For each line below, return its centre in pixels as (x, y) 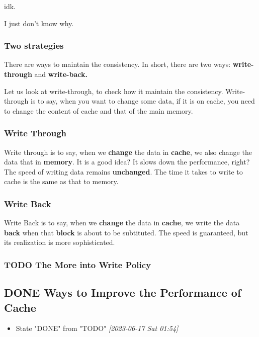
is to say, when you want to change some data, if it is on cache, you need (143, 101)
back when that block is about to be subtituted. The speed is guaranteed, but (126, 232)
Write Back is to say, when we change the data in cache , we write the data (122, 223)
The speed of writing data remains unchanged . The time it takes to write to (123, 171)
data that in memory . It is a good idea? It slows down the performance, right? (127, 162)
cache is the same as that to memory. (61, 181)
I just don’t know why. (39, 23)
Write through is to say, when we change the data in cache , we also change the (128, 152)
